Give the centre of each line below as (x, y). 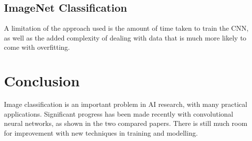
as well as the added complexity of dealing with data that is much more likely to (125, 37)
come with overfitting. (37, 47)
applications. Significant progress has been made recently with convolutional (119, 113)
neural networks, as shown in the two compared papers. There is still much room (126, 123)
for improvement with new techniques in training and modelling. (101, 132)
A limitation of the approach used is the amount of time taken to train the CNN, (126, 28)
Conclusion (42, 81)
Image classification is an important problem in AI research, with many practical (126, 104)
